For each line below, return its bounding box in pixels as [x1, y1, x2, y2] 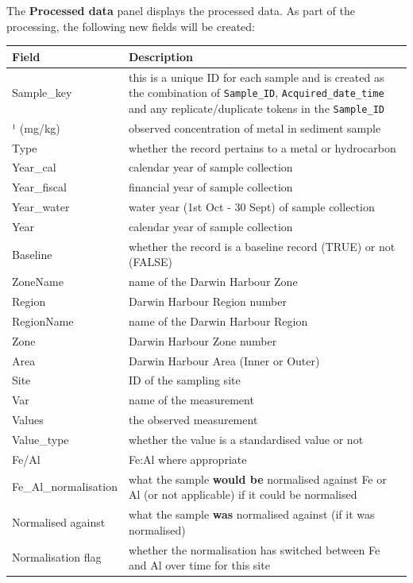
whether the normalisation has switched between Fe [128, 541, 380, 558]
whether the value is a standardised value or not [128, 430, 364, 447]
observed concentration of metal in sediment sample [128, 119, 381, 136]
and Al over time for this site [128, 557, 270, 573]
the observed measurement [128, 411, 258, 428]
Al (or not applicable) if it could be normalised [128, 486, 357, 503]
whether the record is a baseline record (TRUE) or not [128, 237, 396, 254]
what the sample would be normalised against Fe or [128, 470, 387, 487]
